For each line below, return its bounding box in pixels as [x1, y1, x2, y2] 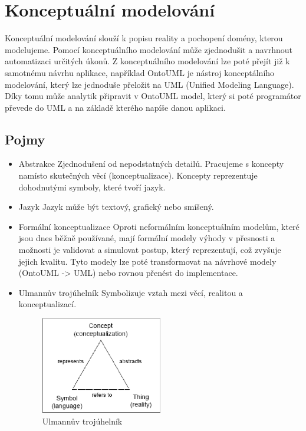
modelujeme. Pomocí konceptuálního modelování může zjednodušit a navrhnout [5, 43, 293, 55]
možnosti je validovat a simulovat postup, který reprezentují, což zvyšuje [18, 244, 281, 256]
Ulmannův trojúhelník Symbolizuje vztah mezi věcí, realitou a [18, 286, 243, 298]
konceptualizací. [18, 298, 77, 310]
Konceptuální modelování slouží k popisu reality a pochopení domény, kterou [5, 32, 283, 44]
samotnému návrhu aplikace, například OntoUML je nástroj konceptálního [5, 66, 275, 78]
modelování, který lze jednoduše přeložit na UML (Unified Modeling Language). [5, 78, 294, 90]
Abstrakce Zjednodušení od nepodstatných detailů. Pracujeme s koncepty [18, 157, 284, 170]
